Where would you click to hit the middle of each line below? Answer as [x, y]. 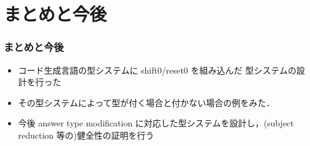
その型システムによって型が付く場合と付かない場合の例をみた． [146, 102]
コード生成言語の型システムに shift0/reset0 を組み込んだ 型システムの [157, 70]
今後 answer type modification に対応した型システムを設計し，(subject [156, 123]
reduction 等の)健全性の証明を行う [86, 135]
